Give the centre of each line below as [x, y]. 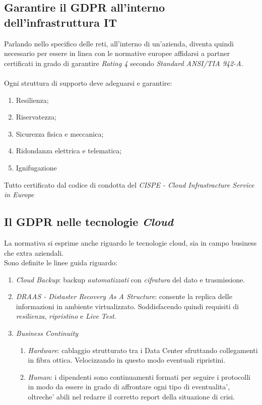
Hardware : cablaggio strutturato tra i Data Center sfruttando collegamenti [143, 350]
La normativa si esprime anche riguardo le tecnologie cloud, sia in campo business [130, 242]
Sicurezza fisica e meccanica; [60, 133]
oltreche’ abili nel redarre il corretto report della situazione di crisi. [132, 397]
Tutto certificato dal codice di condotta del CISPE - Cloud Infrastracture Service [129, 184]
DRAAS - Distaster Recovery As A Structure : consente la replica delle [124, 296]
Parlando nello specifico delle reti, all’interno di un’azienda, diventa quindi [119, 43]
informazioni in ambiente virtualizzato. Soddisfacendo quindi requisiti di [127, 306]
